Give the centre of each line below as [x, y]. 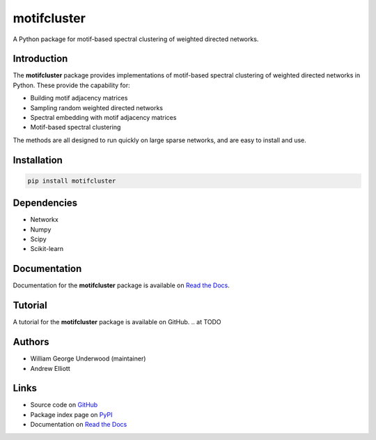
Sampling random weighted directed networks [97, 107]
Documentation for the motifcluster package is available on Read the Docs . [121, 285]
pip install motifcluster [72, 181]
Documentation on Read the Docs [79, 425]
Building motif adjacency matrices [79, 98]
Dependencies [45, 203]
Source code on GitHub [64, 405]
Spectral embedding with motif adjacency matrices [103, 118]
